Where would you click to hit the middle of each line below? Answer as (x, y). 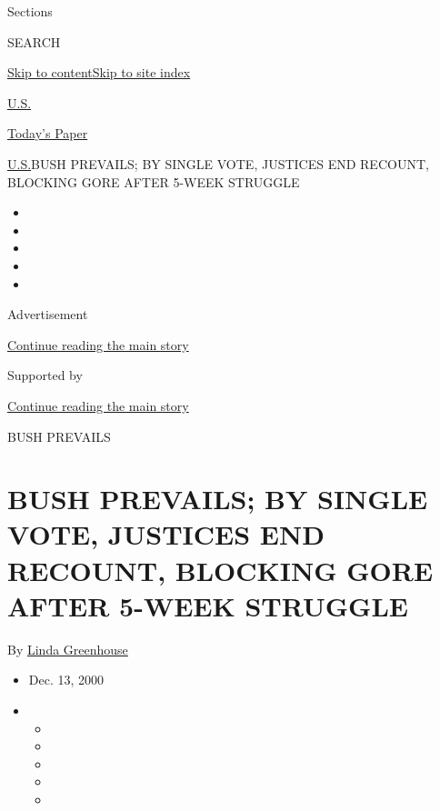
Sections (30, 11)
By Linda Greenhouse (68, 649)
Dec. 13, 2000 (66, 680)
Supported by (45, 375)
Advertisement (48, 314)
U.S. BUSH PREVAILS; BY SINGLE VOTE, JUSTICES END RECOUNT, (218, 163)
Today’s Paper (48, 133)
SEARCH (34, 41)
